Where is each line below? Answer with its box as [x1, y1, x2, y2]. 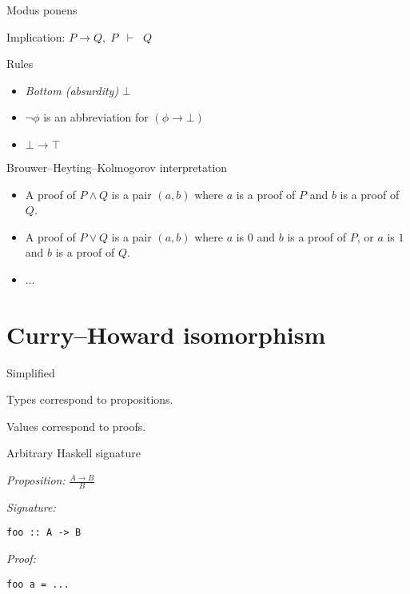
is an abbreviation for [43, 109, 149, 126]
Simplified [6, 364, 55, 381]
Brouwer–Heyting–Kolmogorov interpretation [6, 158, 228, 175]
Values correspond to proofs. [6, 417, 146, 434]
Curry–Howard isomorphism [6, 317, 326, 350]
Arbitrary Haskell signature [6, 445, 141, 461]
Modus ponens [6, 2, 78, 18]
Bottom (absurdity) [25, 82, 119, 98]
